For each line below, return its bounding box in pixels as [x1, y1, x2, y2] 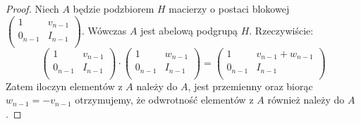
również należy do [267, 92, 345, 107]
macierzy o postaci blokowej [169, 1, 290, 15]
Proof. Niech [6, 1, 59, 15]
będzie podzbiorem [73, 1, 154, 15]
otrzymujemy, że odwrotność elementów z [75, 92, 254, 107]
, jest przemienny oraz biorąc [188, 78, 313, 93]
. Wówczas [81, 23, 127, 37]
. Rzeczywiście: [249, 23, 314, 37]
